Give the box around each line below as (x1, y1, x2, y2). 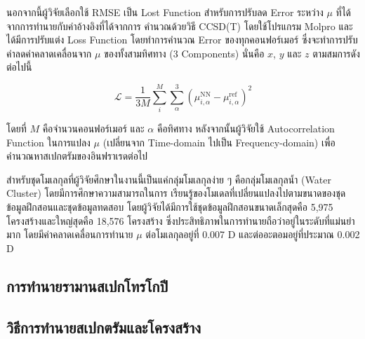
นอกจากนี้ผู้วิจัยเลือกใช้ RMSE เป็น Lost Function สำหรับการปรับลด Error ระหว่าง (6, 5, 324, 19)
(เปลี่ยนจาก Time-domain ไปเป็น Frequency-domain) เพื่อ (102, 134, 336, 149)
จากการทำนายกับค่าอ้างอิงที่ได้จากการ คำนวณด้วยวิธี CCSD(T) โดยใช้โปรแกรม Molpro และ (6, 18, 353, 33)
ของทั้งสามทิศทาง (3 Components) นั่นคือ (104, 46, 265, 60)
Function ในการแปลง (6, 134, 91, 149)
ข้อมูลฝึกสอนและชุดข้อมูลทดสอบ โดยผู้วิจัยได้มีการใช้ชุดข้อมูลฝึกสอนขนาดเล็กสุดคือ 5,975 (6, 200, 333, 214)
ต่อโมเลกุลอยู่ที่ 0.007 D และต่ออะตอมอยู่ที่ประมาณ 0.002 (145, 227, 360, 242)
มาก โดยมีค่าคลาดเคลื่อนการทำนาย (6, 227, 133, 242)
